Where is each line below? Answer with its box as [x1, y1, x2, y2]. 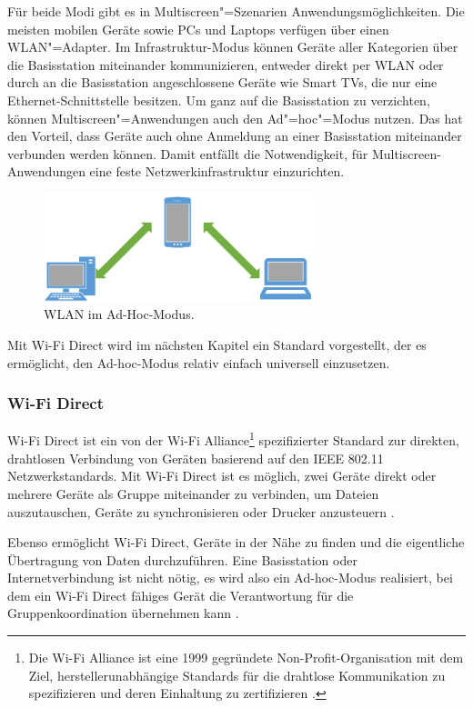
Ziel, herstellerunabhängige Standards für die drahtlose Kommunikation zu [28, 665, 446, 684]
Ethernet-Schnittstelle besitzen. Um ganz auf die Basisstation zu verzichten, [7, 90, 430, 109]
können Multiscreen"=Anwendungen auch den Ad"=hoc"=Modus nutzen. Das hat [7, 108, 463, 127]
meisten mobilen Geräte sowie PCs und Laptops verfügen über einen [7, 19, 389, 38]
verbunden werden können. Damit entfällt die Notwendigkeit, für [7, 144, 368, 163]
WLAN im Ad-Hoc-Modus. [44, 304, 195, 324]
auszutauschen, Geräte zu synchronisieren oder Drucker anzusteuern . [7, 502, 395, 521]
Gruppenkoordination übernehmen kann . [7, 603, 239, 623]
